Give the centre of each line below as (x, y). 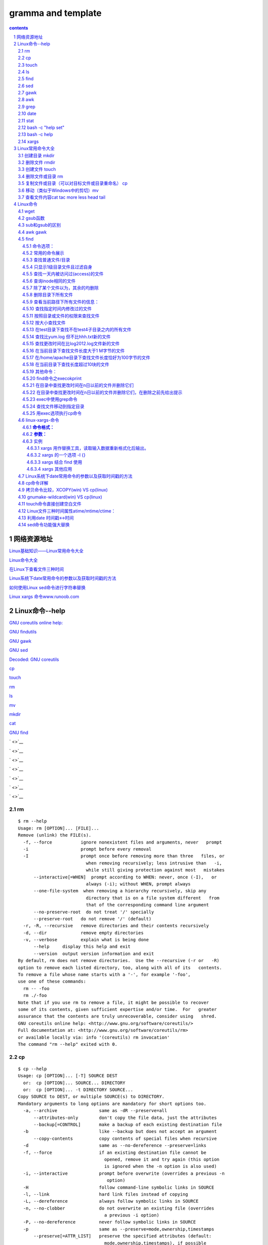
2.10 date (27, 114)
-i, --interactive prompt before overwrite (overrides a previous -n (124, 1173)
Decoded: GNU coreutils (34, 659)
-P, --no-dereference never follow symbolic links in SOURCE (109, 1222)
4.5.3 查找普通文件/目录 (46, 260)
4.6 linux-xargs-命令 (39, 420)
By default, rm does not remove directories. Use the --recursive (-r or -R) (119, 961)
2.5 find (26, 79)
